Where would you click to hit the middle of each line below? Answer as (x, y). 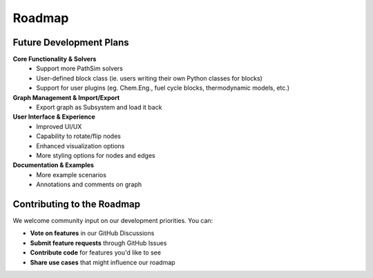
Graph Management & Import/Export (66, 97)
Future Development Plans (71, 42)
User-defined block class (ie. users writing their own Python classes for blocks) (149, 78)
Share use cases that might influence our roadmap (103, 262)
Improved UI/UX (59, 126)
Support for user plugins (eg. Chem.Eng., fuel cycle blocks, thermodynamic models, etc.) (163, 88)
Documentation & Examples (54, 165)
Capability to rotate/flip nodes (78, 136)
